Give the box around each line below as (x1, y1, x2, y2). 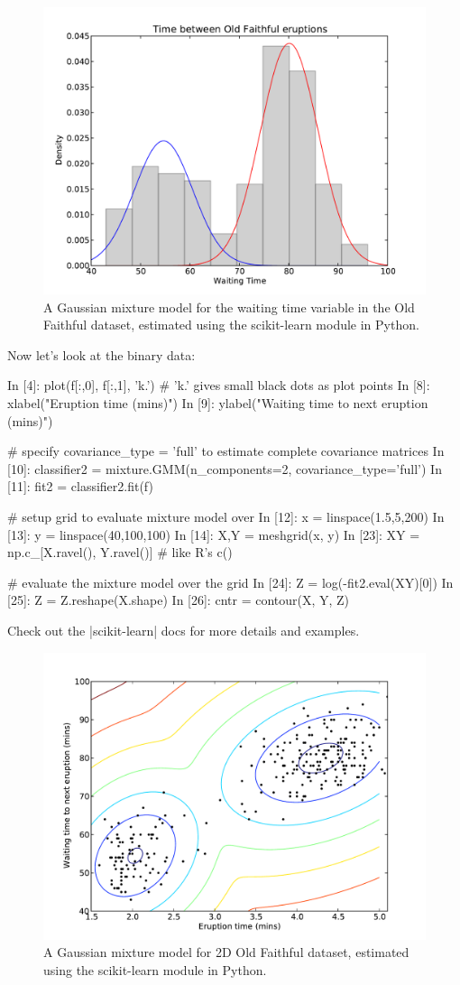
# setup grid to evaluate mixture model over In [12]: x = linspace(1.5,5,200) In (7, 506, 445, 525)
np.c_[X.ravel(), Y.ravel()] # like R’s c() (7, 543, 233, 562)
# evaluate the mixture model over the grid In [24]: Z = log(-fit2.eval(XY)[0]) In (7, 572, 454, 591)
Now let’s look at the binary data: (7, 345, 196, 364)
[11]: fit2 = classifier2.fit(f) (7, 477, 153, 496)
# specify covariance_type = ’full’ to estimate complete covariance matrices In (7, 441, 445, 460)
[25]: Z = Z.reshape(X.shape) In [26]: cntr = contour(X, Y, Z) (7, 590, 350, 609)
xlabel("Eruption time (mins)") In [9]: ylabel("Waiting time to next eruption (7, 393, 428, 412)
